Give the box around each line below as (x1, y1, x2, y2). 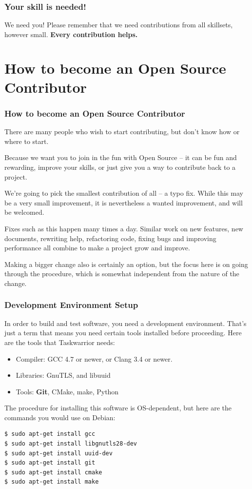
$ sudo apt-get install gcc (4, 430, 96, 438)
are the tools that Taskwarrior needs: (4, 337, 115, 347)
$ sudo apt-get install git (4, 459, 96, 467)
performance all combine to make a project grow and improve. (4, 243, 190, 253)
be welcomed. (4, 207, 44, 217)
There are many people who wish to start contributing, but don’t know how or (4, 126, 240, 137)
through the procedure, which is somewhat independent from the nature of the (4, 268, 239, 279)
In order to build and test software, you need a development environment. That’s (4, 318, 247, 328)
